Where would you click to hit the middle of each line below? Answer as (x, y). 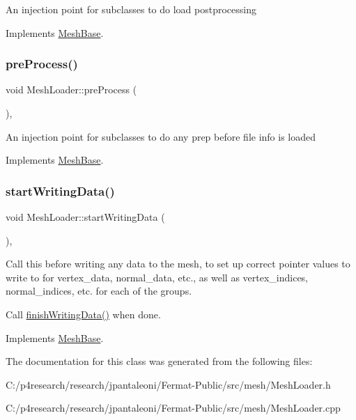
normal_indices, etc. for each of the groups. (99, 291)
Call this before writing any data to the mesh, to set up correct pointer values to (178, 264)
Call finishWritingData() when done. (83, 314)
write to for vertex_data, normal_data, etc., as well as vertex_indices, (157, 277)
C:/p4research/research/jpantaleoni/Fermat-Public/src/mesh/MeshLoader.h (168, 384)
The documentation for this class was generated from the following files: (159, 361)
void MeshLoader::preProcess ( (71, 90)
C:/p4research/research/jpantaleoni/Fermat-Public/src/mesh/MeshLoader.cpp (173, 408)
